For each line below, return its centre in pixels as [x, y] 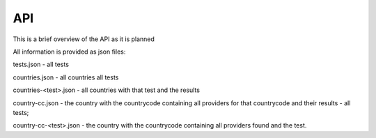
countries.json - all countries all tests [66, 77]
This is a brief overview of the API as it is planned [84, 39]
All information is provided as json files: [69, 52]
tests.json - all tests [41, 64]
